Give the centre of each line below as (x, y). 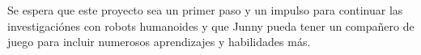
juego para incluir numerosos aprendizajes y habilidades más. (159, 42)
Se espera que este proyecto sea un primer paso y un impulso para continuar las (205, 10)
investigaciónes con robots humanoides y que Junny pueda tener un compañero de (211, 25)
